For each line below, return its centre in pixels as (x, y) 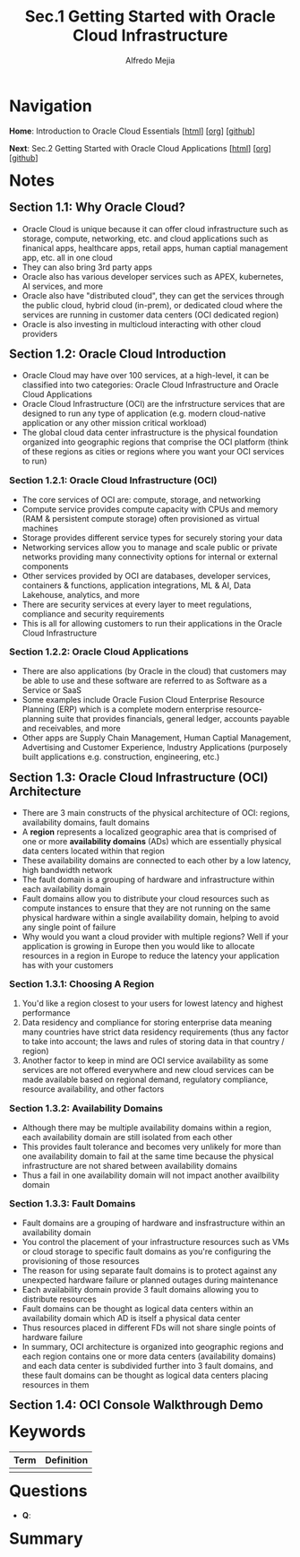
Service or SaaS (52, 690)
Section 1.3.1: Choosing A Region (82, 984)
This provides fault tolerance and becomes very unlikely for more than (151, 1146)
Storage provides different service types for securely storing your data (152, 537)
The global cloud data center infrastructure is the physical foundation (150, 433)
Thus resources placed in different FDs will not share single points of (149, 1328)
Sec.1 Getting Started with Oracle (150, 17)
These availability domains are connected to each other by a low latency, (157, 860)
